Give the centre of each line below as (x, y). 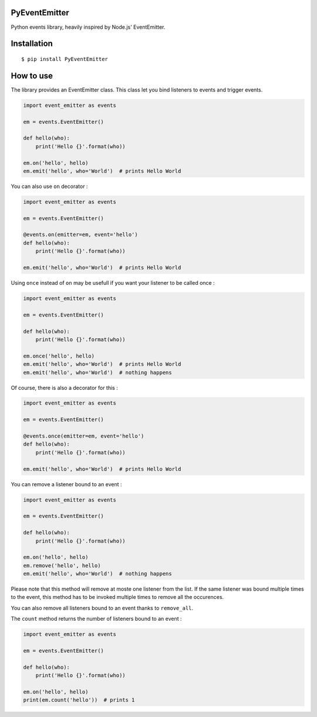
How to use (32, 75)
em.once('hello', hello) (59, 356)
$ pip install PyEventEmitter (65, 59)
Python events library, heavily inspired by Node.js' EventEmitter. (88, 27)
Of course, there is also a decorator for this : (65, 388)
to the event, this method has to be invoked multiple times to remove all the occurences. (117, 597)
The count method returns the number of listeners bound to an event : (96, 619)
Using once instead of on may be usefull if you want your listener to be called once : (113, 283)
